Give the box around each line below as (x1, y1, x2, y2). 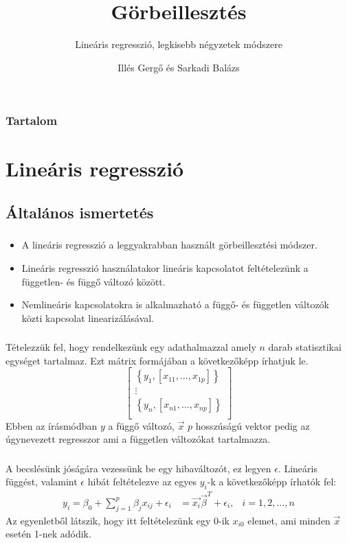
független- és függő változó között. (21, 274, 166, 288)
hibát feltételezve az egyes (87, 474, 197, 489)
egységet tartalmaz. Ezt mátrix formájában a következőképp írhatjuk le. (5, 353, 309, 367)
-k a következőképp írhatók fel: (207, 474, 337, 489)
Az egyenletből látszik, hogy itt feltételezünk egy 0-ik (5, 513, 230, 527)
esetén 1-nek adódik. (5, 527, 91, 541)
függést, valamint (5, 474, 78, 489)
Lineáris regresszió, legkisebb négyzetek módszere (75, 37, 282, 51)
